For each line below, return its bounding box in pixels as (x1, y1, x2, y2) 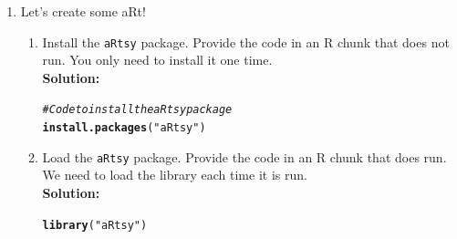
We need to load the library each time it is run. (42, 165, 307, 184)
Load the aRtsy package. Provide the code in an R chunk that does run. (42, 147, 447, 166)
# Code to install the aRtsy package (42, 103, 233, 117)
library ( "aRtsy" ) (42, 218, 148, 232)
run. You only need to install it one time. (42, 50, 273, 69)
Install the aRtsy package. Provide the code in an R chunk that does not (42, 32, 450, 51)
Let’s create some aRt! (20, 2, 146, 20)
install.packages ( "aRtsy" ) (42, 121, 206, 135)
